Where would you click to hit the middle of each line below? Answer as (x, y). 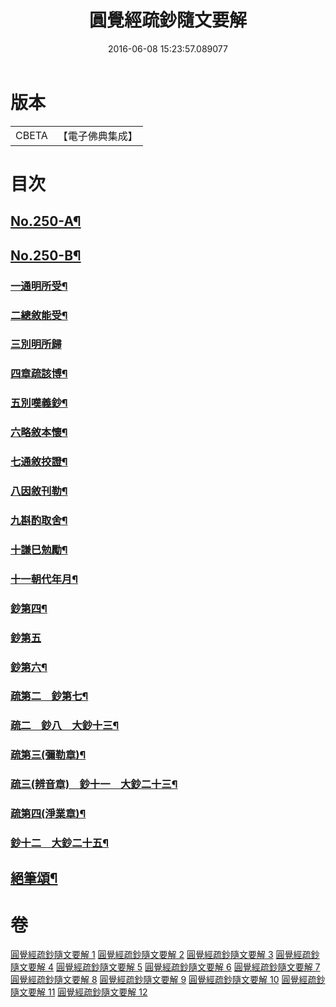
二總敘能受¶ (39, 315)
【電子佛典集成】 (97, 136)
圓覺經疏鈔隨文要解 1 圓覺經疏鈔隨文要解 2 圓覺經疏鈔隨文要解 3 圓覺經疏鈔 (165, 955)
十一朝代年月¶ (44, 579)
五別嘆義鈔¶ (39, 403)
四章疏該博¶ (39, 374)
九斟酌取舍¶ (39, 520)
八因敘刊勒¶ (39, 491)
